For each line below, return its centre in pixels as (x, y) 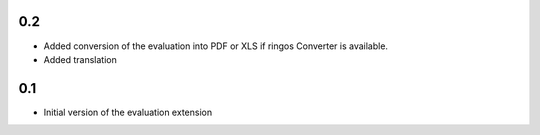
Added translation (80, 59)
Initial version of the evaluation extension (128, 112)
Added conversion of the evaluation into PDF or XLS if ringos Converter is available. (216, 46)
